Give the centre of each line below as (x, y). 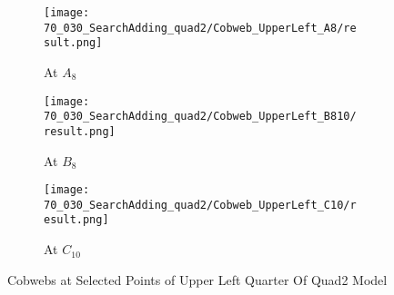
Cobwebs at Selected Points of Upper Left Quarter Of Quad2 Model (197, 279)
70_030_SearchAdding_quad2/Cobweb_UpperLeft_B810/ (200, 117)
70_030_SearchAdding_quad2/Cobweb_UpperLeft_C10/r (200, 205)
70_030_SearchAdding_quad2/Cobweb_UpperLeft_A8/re (200, 28)
